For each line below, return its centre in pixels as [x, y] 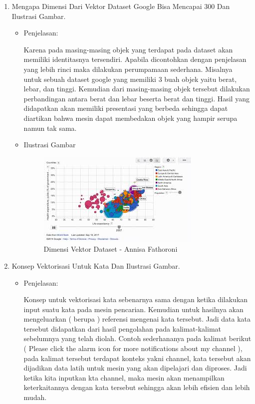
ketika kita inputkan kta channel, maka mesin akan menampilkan [124, 377]
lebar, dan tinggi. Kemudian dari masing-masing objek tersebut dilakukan [137, 89]
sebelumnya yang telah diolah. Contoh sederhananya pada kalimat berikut [137, 338]
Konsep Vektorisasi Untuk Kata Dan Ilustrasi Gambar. [96, 265]
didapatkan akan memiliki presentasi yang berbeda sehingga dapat [126, 108]
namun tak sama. [50, 128]
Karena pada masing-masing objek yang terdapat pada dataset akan [128, 49]
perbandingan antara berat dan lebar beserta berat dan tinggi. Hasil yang [136, 98]
